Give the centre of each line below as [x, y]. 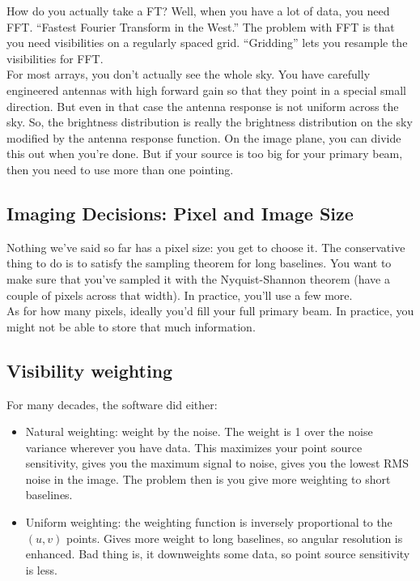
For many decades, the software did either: [112, 404]
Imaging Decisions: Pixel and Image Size [180, 213]
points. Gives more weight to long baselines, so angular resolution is [234, 538]
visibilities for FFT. [55, 58]
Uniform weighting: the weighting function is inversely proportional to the [209, 522]
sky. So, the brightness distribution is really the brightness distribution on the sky [210, 122]
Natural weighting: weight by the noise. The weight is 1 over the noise [199, 431]
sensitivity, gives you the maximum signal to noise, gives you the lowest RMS [217, 463]
